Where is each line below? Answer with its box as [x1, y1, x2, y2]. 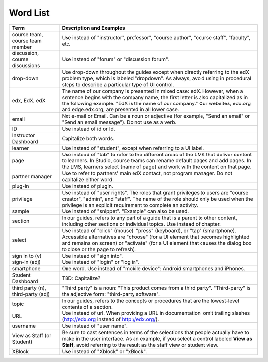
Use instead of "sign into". [62, 252, 123, 259]
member [12, 43, 32, 50]
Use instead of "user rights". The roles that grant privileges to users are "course [62, 189, 249, 196]
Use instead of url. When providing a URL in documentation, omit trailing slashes [62, 310, 250, 316]
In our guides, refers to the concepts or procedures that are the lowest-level [62, 297, 239, 304]
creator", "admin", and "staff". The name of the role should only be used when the [62, 195, 253, 202]
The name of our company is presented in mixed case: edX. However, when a [62, 87, 243, 94]
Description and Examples [62, 24, 125, 31]
